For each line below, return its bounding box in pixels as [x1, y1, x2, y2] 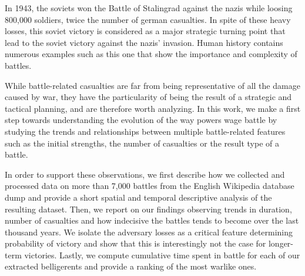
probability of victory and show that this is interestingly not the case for [5, 237, 266, 250]
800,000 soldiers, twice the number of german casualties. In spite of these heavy [5, 13, 291, 25]
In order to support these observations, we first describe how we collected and [5, 168, 285, 180]
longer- [268, 237, 293, 250]
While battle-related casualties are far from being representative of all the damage [5, 79, 300, 91]
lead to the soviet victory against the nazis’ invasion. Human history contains [5, 36, 283, 48]
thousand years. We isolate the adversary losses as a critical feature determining [5, 225, 293, 238]
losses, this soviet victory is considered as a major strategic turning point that [5, 25, 286, 37]
